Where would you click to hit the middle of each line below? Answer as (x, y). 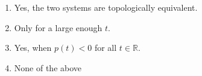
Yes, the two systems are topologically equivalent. (106, 7)
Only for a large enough (58, 27)
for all (106, 48)
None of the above (48, 67)
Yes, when (33, 48)
